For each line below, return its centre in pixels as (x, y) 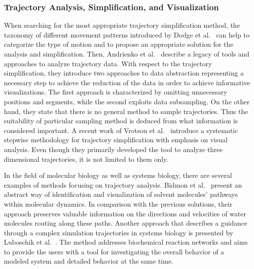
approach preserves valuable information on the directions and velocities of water (125, 213)
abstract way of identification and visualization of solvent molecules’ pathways (121, 194)
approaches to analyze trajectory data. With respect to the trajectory (108, 63)
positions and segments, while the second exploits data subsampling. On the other (127, 101)
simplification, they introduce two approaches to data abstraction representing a (124, 73)
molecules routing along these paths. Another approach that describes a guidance (126, 223)
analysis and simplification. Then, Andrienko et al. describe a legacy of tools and (127, 54)
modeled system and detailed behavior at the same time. (89, 261)
